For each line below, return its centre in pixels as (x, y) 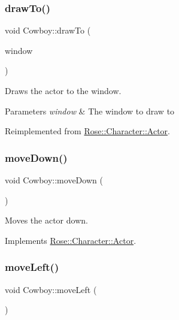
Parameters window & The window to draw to (90, 111)
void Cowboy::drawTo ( (48, 30)
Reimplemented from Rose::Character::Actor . (87, 131)
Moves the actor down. (46, 220)
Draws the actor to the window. (63, 90)
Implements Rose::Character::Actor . (71, 240)
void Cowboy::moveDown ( (54, 180)
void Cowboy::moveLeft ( (51, 289)
